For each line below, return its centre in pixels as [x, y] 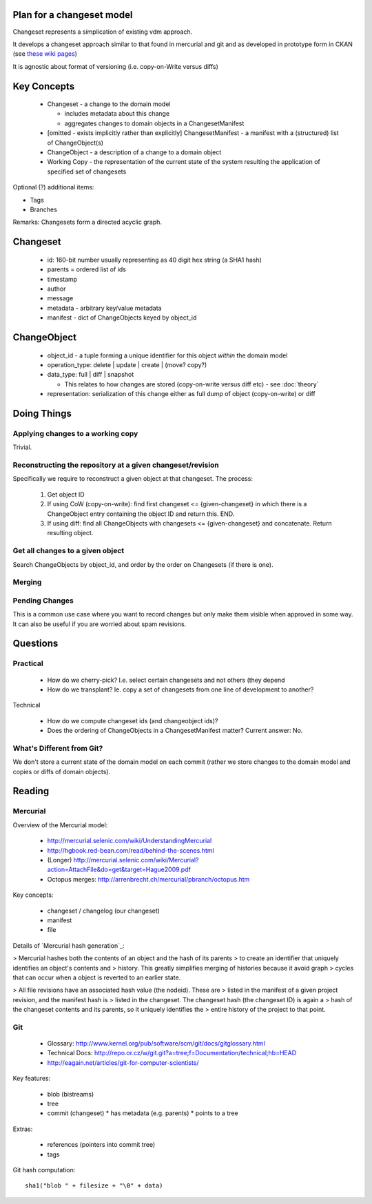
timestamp [62, 279]
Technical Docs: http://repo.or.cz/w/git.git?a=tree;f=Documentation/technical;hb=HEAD [172, 1053]
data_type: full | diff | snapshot [91, 375]
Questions [35, 644]
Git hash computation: [44, 1170]
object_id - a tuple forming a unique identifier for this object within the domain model [167, 355]
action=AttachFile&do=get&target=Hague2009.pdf [119, 870]
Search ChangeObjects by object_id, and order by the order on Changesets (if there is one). [143, 564]
